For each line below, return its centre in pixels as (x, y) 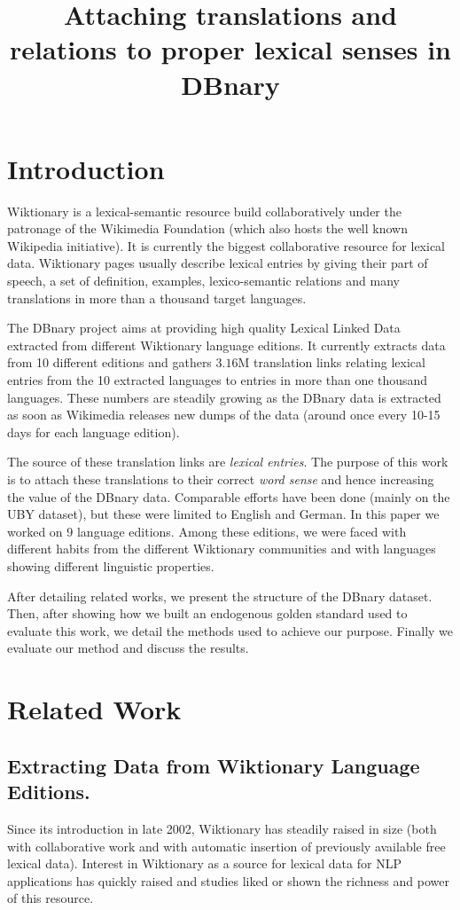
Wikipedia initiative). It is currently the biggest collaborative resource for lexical (226, 245)
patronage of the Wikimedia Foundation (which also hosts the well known (207, 228)
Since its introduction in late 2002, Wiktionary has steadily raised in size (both (222, 828)
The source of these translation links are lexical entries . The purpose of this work (228, 462)
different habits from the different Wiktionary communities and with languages (222, 549)
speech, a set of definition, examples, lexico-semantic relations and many (203, 281)
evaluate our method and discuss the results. (128, 648)
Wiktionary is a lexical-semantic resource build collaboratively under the (204, 211)
